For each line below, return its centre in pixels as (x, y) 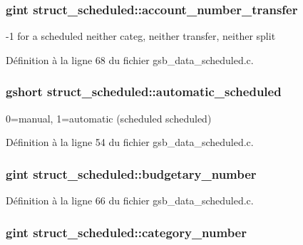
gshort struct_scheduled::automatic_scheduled (144, 92)
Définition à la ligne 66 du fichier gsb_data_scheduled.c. (130, 200)
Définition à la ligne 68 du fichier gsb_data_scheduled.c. (130, 59)
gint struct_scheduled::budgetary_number (131, 173)
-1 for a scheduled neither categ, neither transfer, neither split (141, 36)
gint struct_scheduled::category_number (126, 232)
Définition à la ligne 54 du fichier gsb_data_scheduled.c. (130, 142)
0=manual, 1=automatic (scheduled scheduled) (109, 118)
